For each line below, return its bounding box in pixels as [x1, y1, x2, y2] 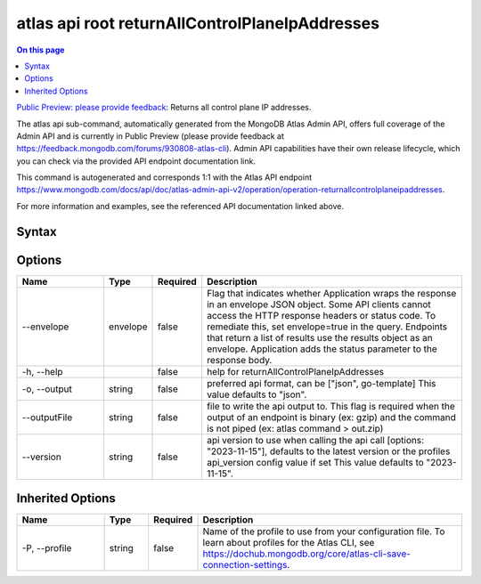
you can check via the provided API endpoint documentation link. [16, 156, 256, 166]
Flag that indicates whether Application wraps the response [206, 287, 457, 299]
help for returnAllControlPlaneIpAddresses [206, 365, 385, 377]
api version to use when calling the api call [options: [206, 434, 425, 446]
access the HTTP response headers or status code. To [206, 309, 436, 321]
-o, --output [21, 383, 73, 395]
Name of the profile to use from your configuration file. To [202, 525, 445, 538]
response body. [206, 353, 273, 366]
